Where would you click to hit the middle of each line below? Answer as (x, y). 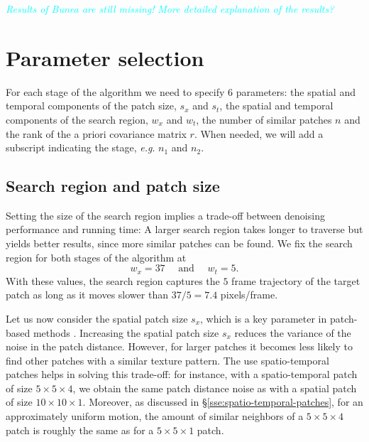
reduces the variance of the (293, 332)
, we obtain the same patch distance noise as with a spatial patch (215, 388)
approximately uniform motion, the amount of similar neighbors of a (155, 416)
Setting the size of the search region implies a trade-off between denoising (165, 215)
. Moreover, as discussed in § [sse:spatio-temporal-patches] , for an (223, 402)
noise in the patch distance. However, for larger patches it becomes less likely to (179, 346)
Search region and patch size (113, 186)
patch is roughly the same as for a (80, 430)
